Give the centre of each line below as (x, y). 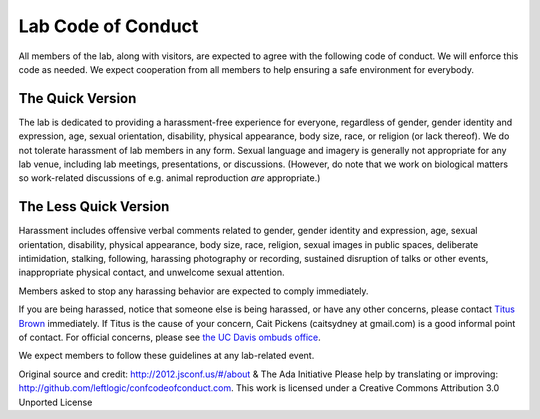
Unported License (55, 402)
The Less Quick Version (94, 206)
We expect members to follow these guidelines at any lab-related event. (166, 356)
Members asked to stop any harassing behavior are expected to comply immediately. (193, 291)
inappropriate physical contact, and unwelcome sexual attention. (151, 272)
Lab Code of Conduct (108, 26)
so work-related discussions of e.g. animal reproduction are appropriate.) (169, 178)
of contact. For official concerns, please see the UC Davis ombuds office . (170, 337)
